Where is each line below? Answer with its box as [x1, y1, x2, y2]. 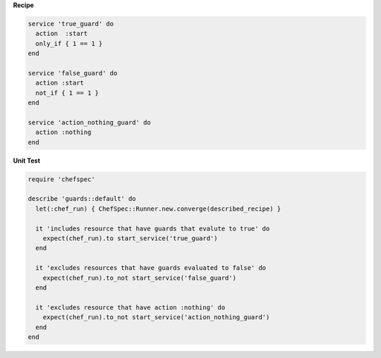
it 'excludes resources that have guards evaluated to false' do [35, 264, 267, 272]
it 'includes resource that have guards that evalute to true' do [35, 224, 270, 233]
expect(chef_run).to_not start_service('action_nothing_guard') [42, 314, 270, 321]
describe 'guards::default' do [28, 195, 137, 203]
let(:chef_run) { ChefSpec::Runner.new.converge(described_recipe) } [35, 204, 282, 213]
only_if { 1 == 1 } [35, 39, 103, 47]
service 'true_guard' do [28, 20, 114, 27]
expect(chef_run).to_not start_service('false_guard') [42, 273, 236, 282]
